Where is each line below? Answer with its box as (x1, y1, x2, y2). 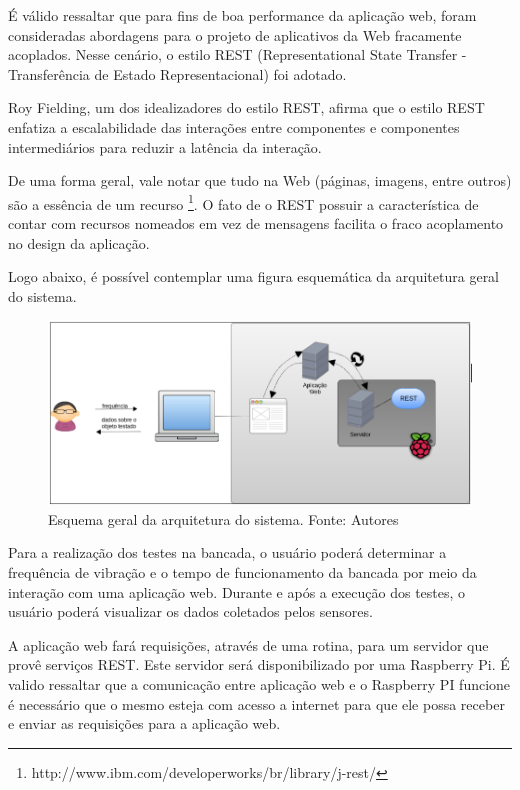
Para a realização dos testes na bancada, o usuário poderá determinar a (8, 542, 447, 563)
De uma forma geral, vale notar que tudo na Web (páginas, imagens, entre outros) (8, 170, 512, 191)
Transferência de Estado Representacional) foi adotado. (8, 63, 347, 84)
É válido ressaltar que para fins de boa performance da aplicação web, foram (8, 5, 477, 25)
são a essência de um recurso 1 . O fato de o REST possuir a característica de (8, 190, 479, 214)
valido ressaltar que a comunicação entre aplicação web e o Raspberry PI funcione (8, 673, 511, 694)
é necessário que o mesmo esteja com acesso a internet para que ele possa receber (8, 693, 505, 714)
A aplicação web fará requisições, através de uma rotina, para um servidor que (8, 634, 489, 655)
